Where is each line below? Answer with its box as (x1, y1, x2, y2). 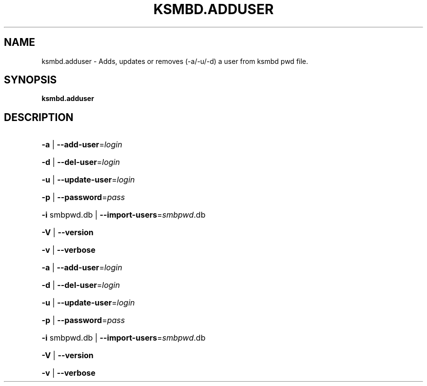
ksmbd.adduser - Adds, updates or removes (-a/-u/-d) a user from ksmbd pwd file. (41, 57, 309, 65)
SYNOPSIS (4, 74, 57, 86)
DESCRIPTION (4, 111, 74, 123)
